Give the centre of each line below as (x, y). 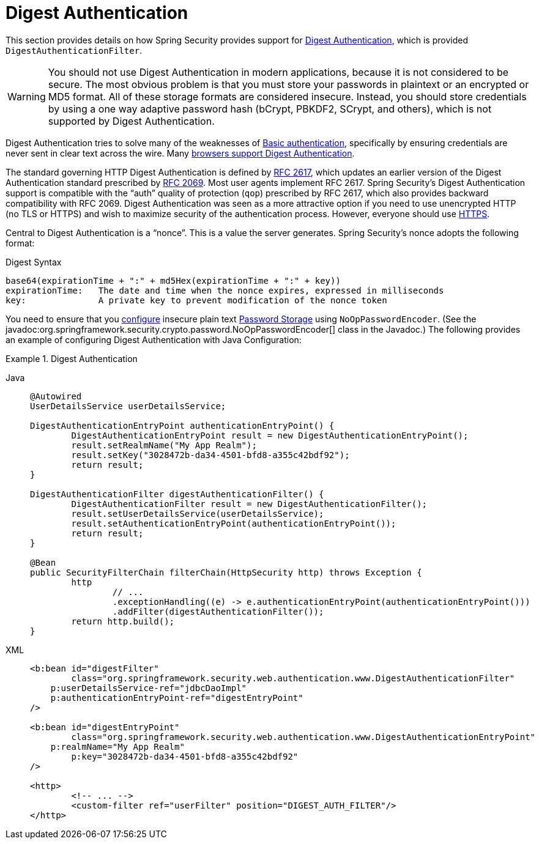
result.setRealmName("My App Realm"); (164, 445)
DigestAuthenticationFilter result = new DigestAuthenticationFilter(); (249, 504)
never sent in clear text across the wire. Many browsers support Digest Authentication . (180, 153)
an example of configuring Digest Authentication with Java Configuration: (154, 339)
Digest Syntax (34, 262)
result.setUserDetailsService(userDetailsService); (198, 513)
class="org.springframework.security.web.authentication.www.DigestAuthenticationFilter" (293, 678)
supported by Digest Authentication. (131, 121)
